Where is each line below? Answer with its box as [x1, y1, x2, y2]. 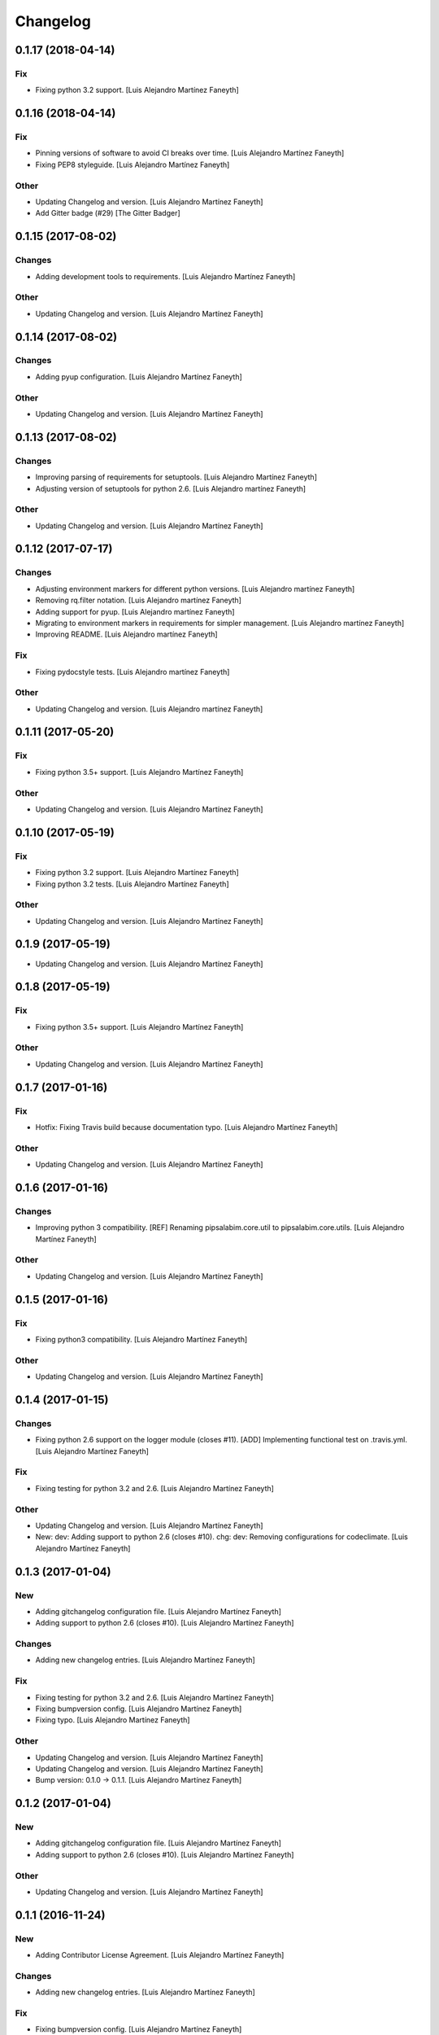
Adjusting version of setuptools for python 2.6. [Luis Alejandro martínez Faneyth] [35, 484, 306, 493]
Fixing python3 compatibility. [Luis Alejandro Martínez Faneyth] [35, 1335, 248, 1344]
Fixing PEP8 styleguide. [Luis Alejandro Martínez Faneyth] [35, 160, 230, 169]
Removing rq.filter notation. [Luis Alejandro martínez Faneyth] [35, 595, 241, 606]
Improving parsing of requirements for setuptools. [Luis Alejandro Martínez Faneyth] [35, 472, 317, 482]
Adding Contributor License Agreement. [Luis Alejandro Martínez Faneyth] [35, 1950, 285, 1960]
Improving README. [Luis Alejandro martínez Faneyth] [35, 629, 219, 639]
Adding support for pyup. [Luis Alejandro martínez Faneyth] [35, 606, 235, 616]
